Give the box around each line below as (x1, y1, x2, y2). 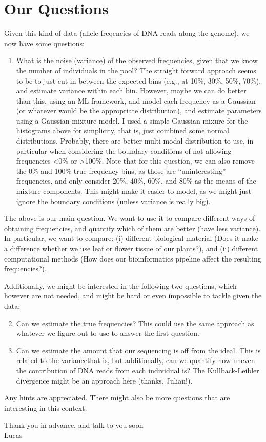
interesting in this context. (4, 402, 87, 413)
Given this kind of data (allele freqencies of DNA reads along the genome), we (4, 28, 250, 38)
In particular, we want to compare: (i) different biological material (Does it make (4, 233, 258, 244)
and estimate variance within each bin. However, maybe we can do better (16, 85, 247, 96)
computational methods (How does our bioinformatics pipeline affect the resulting (4, 253, 261, 264)
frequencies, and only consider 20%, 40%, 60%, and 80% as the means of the (16, 175, 256, 186)
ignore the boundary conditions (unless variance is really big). (16, 195, 211, 206)
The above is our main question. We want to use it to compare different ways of (4, 213, 255, 224)
